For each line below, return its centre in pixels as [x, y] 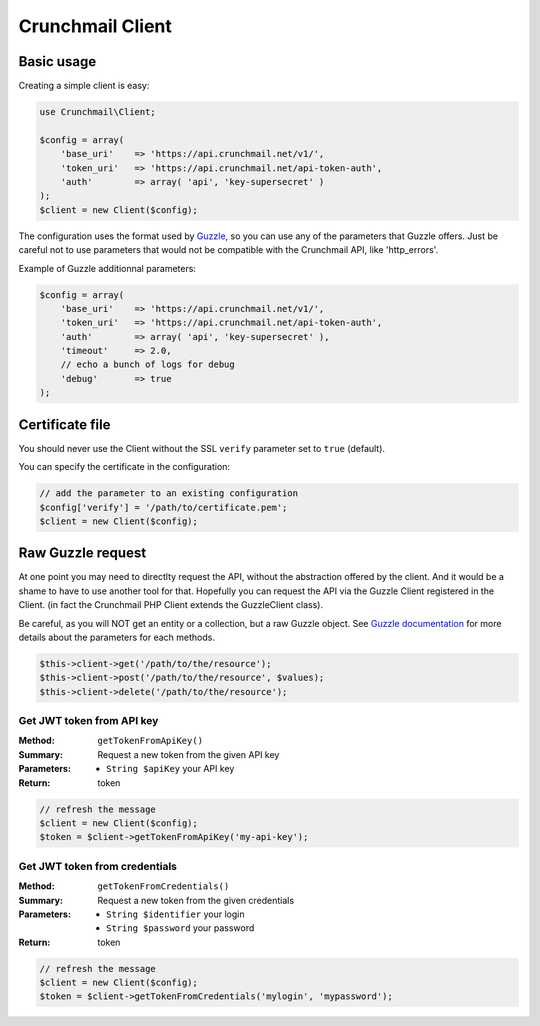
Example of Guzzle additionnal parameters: [107, 268]
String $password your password [180, 928]
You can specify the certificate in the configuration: [124, 467]
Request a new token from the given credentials [196, 900]
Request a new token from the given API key [188, 754]
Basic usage [57, 61]
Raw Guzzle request [82, 553]
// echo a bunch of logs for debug [147, 364]
